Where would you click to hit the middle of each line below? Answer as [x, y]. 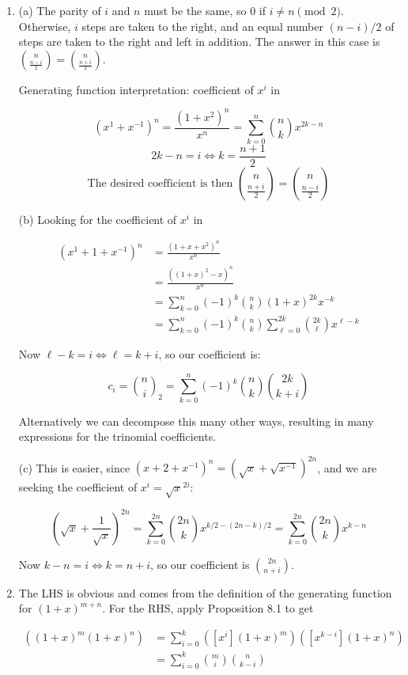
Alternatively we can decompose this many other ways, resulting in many [196, 421]
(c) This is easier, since [74, 467]
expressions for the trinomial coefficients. [117, 436]
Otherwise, [45, 26]
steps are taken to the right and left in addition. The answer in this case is [199, 42]
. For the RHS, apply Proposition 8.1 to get [208, 608]
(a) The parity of [60, 10]
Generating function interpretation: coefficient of [136, 89]
